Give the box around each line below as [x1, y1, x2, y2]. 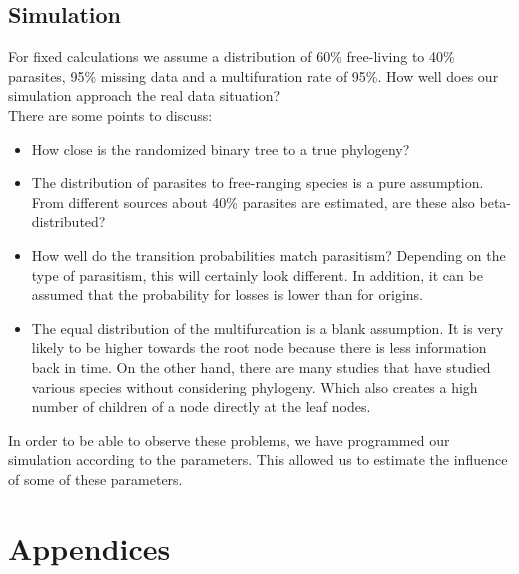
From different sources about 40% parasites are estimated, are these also [31, 191, 475, 212]
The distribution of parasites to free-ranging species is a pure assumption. [31, 172, 484, 193]
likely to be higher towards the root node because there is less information [31, 337, 487, 358]
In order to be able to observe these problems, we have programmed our [8, 429, 450, 450]
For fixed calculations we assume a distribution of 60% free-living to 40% [8, 46, 455, 67]
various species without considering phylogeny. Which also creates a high [31, 376, 478, 397]
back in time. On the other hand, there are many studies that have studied [31, 356, 491, 377]
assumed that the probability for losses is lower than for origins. [31, 284, 423, 305]
